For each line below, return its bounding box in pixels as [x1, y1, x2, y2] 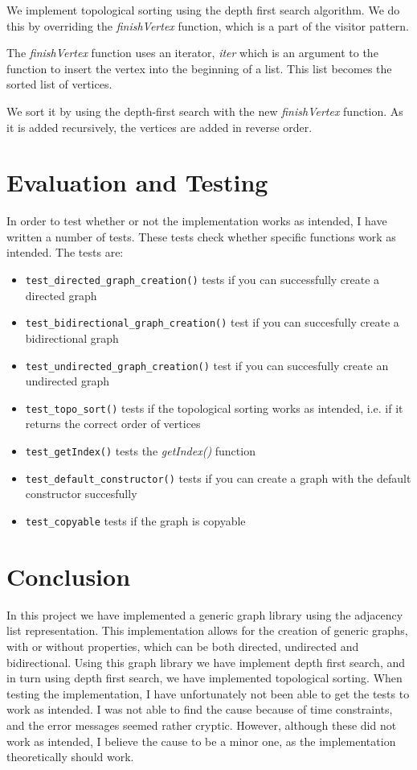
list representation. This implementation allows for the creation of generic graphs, [6, 622, 408, 639]
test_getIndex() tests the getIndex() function [25, 443, 256, 459]
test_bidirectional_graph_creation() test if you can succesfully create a [25, 314, 399, 331]
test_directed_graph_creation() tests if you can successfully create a [25, 271, 380, 288]
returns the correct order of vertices [25, 415, 201, 432]
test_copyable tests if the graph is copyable [25, 512, 246, 529]
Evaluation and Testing [6, 166, 268, 199]
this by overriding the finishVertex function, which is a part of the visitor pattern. [6, 17, 409, 34]
